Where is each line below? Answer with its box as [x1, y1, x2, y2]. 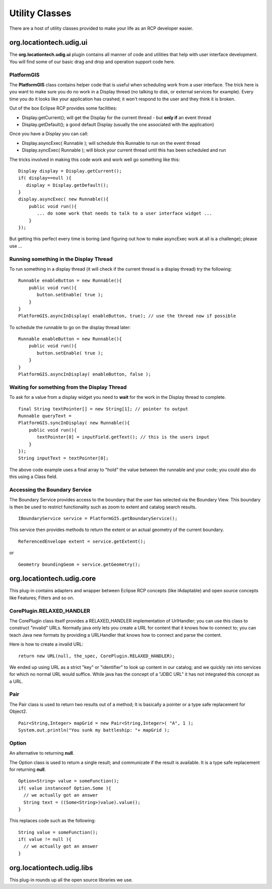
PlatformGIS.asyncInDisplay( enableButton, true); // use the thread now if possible [18, 313, 236, 319]
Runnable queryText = [18, 413, 72, 419]
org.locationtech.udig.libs [9, 863, 93, 872]
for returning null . [9, 766, 46, 772]
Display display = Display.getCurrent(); [18, 168, 122, 174]
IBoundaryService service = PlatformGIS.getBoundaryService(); [18, 515, 178, 521]
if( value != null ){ [18, 836, 72, 843]
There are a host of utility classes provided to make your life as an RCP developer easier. [9, 25, 193, 31]
